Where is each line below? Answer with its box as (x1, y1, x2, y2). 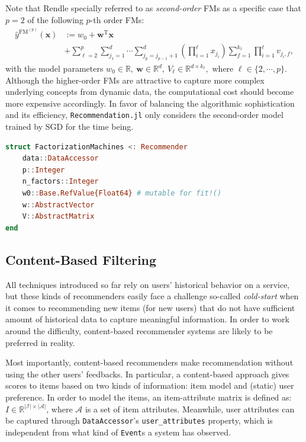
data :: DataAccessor (22, 154, 99, 163)
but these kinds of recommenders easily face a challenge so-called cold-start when (5, 290, 299, 302)
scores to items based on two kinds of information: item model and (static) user (5, 379, 294, 392)
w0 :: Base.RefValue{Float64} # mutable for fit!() (22, 189, 222, 198)
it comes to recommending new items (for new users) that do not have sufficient (5, 301, 295, 313)
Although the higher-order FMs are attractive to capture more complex (5, 73, 265, 86)
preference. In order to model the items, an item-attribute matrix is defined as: (5, 390, 292, 403)
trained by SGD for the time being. (5, 120, 134, 133)
